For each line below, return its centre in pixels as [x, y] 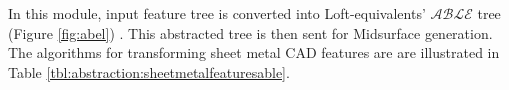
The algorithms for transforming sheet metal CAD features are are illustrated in [254, 52]
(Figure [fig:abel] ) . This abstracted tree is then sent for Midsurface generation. [250, 32]
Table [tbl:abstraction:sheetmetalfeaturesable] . [149, 71]
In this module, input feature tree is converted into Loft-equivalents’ [217, 13]
